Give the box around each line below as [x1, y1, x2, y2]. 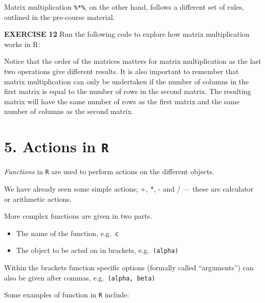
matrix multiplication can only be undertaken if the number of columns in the [4, 76, 249, 86]
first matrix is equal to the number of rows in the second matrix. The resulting [4, 86, 251, 97]
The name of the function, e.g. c [16, 227, 119, 238]
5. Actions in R [4, 136, 109, 157]
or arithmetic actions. [4, 193, 72, 204]
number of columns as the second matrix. [4, 106, 134, 116]
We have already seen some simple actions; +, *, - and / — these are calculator [4, 183, 254, 194]
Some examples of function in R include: [4, 289, 129, 300]
